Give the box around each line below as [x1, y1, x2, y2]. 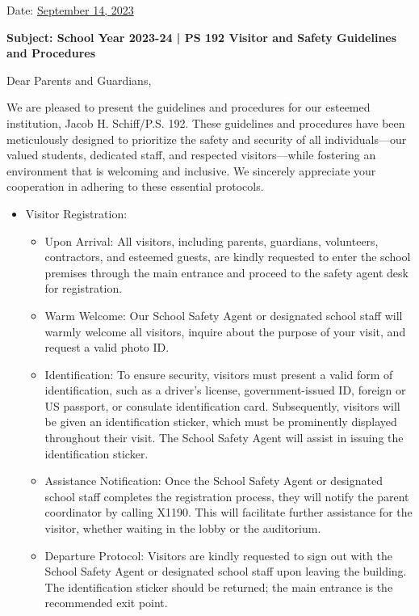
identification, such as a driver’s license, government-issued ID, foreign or [44, 382, 406, 399]
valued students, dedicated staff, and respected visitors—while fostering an [6, 146, 376, 163]
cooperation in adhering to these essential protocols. [6, 178, 264, 195]
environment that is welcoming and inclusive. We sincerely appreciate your [6, 162, 376, 179]
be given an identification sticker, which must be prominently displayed [44, 413, 397, 430]
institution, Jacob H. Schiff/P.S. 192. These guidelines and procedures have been [6, 114, 405, 131]
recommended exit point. [44, 594, 168, 611]
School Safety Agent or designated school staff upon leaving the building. [44, 563, 407, 580]
